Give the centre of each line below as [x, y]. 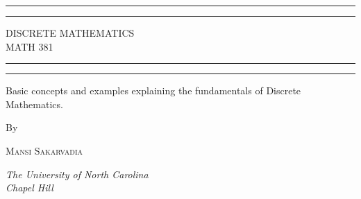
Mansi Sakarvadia [44, 150]
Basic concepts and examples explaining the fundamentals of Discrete [153, 90]
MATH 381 [30, 46]
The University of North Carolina [77, 174]
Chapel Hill [30, 188]
